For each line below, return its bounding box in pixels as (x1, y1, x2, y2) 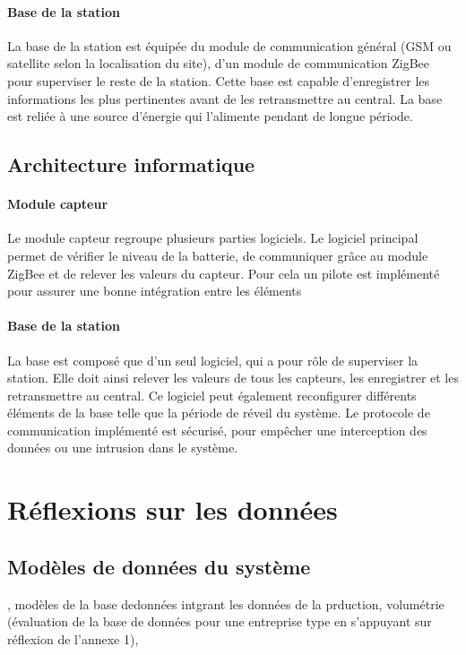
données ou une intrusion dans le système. (7, 438, 238, 457)
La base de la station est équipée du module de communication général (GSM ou (7, 36, 452, 55)
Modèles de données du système (7, 552, 311, 580)
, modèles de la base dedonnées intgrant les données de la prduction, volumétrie (7, 594, 444, 613)
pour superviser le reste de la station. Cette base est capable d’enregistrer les (7, 71, 430, 90)
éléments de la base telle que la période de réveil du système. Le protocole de (7, 403, 430, 422)
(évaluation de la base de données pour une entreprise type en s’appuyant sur (7, 612, 432, 631)
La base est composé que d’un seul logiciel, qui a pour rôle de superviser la (7, 350, 419, 369)
